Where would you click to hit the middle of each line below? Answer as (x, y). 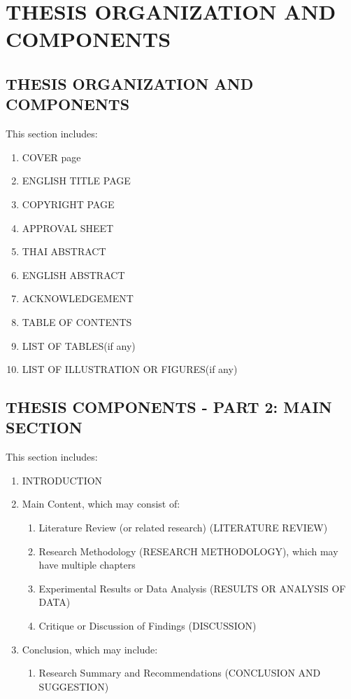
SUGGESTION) (74, 686)
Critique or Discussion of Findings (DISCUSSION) (148, 626)
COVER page (51, 157)
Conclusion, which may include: (90, 649)
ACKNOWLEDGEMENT (78, 298)
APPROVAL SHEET (68, 228)
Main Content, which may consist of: (101, 504)
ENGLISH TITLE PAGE (76, 181)
